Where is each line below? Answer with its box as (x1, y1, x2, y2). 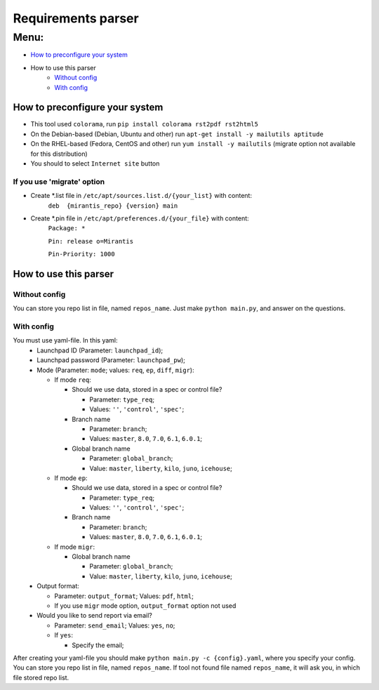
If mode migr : (54, 543, 95, 551)
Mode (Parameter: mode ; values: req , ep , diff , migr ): (36, 366, 194, 374)
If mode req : (54, 376, 91, 384)
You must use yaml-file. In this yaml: (13, 336, 118, 345)
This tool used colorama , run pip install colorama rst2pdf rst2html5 (30, 120, 259, 128)
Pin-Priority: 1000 (48, 250, 115, 258)
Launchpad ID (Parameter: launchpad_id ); (36, 346, 164, 354)
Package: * (48, 225, 86, 232)
